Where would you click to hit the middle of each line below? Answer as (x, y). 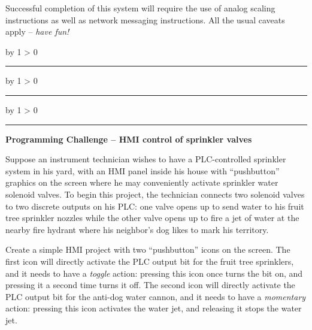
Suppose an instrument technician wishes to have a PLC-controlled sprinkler (146, 159)
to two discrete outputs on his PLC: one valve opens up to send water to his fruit (155, 206)
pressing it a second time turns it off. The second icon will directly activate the (150, 285)
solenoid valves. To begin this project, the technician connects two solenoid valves (155, 194)
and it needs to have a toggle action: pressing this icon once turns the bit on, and (154, 273)
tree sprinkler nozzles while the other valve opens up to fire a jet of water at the (152, 218)
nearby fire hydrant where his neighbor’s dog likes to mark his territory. (137, 229)
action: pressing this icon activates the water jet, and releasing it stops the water (154, 308)
